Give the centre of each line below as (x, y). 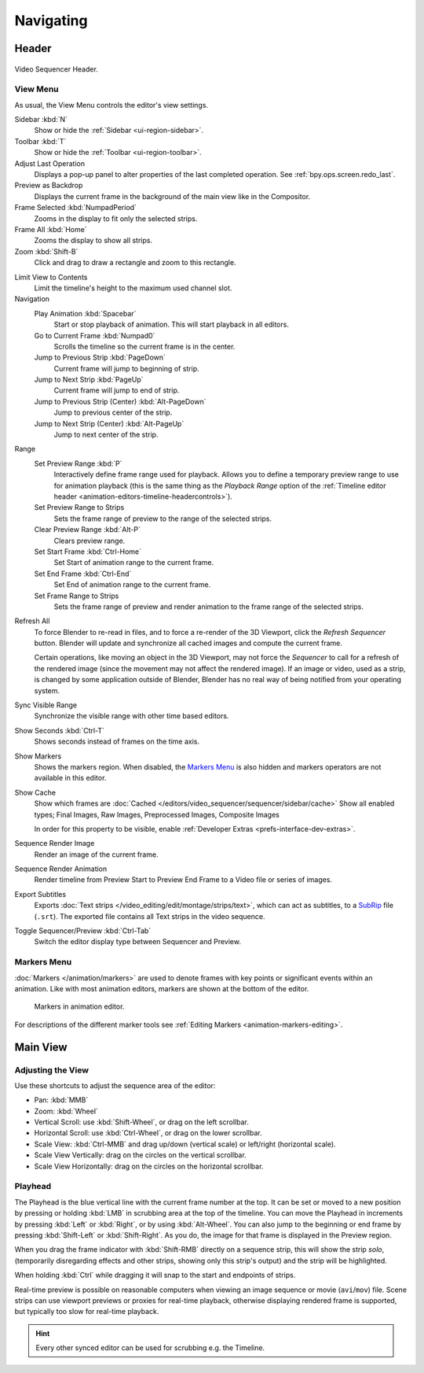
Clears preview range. (90, 541)
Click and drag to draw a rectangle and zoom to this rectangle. (135, 263)
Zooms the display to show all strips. (93, 241)
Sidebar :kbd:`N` (41, 120)
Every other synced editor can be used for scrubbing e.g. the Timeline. (150, 1348)
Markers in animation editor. (79, 1006)
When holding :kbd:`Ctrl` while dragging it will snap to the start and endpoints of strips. (155, 1275)
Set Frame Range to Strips (77, 596)
